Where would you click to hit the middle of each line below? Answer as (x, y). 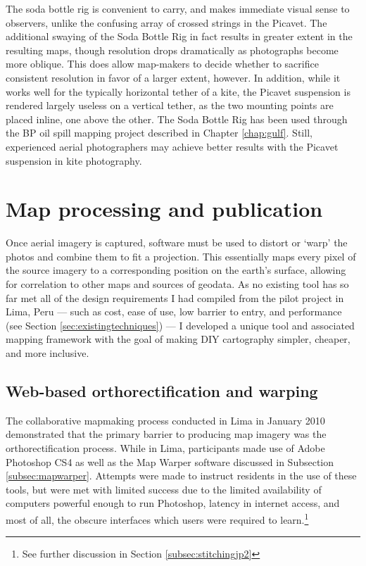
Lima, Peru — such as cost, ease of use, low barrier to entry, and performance (174, 312)
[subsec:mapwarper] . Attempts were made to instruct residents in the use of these (181, 476)
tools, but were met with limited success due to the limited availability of (164, 489)
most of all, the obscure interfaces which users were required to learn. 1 (157, 518)
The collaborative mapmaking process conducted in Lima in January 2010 (165, 420)
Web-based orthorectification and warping (162, 390)
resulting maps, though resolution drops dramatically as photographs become (172, 50)
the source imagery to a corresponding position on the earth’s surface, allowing (176, 270)
